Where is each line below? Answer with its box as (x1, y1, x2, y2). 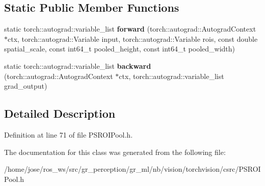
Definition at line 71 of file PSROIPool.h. (4, 129, 133, 140)
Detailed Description (4, 105, 116, 121)
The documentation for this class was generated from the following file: (4, 146, 226, 157)
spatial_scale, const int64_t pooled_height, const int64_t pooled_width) (4, 43, 235, 54)
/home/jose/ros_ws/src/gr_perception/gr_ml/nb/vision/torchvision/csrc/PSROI (4, 164, 261, 174)
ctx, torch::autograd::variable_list (119, 70, 224, 81)
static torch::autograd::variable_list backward (4, 60, 151, 71)
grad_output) (4, 81, 47, 91)
